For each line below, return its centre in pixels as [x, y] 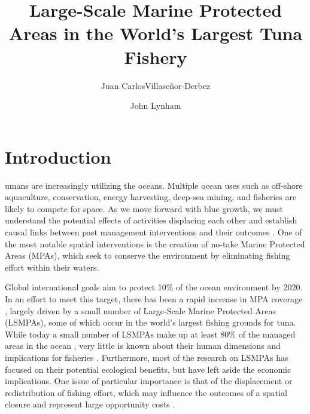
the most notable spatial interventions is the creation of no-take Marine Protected [155, 243]
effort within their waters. [52, 267]
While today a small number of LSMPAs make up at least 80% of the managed [150, 334]
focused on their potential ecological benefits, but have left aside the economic [148, 369]
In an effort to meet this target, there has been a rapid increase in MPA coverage [154, 298]
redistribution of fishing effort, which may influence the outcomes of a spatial [146, 392]
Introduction [58, 156]
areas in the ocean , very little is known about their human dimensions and [143, 346]
